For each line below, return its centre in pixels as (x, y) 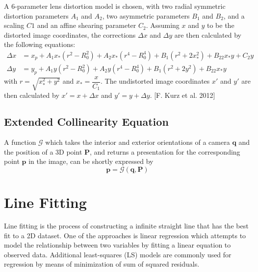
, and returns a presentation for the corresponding (165, 151)
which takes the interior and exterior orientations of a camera (138, 142)
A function (20, 142)
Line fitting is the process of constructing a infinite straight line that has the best (126, 225)
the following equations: (40, 44)
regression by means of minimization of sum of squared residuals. (102, 264)
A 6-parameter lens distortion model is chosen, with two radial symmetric (115, 6)
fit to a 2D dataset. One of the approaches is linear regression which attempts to (125, 235)
